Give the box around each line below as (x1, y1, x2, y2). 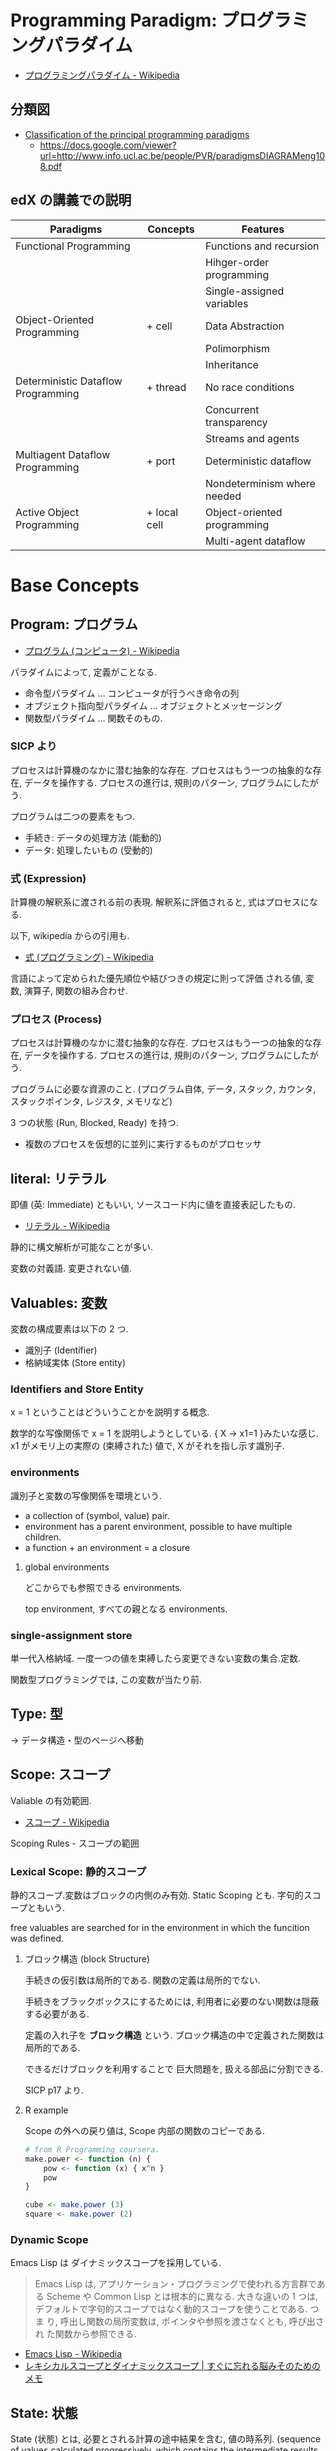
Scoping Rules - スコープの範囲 (10, 1837, 140, 1849)
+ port (146, 454, 176, 468)
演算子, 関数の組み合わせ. (23, 985, 128, 997)
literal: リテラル (10, 1170, 107, 1187)
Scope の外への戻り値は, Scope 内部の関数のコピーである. (24, 2124, 265, 2136)
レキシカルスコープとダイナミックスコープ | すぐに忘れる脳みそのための (24, 2360, 321, 2372)
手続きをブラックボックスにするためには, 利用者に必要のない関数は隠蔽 (24, 1995, 320, 2007)
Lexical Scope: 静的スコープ (10, 1864, 147, 1878)
